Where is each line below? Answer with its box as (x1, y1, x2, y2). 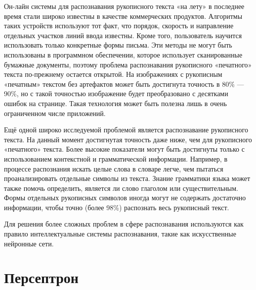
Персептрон (4, 267, 79, 288)
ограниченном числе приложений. (4, 108, 106, 118)
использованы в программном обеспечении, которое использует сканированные (4, 49, 243, 59)
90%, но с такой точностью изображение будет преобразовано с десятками (4, 88, 228, 99)
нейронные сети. (4, 238, 54, 248)
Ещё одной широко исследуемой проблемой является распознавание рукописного (4, 124, 248, 135)
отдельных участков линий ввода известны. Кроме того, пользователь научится (4, 30, 242, 40)
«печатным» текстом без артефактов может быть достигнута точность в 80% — (4, 78, 244, 89)
